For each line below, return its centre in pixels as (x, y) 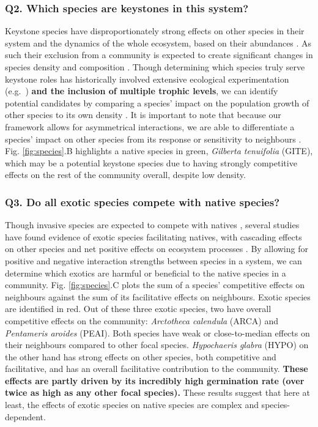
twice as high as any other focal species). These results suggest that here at (157, 392)
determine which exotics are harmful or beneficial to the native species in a (146, 273)
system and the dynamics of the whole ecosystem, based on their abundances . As (158, 43)
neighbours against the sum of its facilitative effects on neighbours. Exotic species (158, 296)
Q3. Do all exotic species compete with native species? (142, 202)
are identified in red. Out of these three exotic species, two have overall (138, 309)
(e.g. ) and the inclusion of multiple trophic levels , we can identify (142, 91)
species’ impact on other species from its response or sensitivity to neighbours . (153, 139)
